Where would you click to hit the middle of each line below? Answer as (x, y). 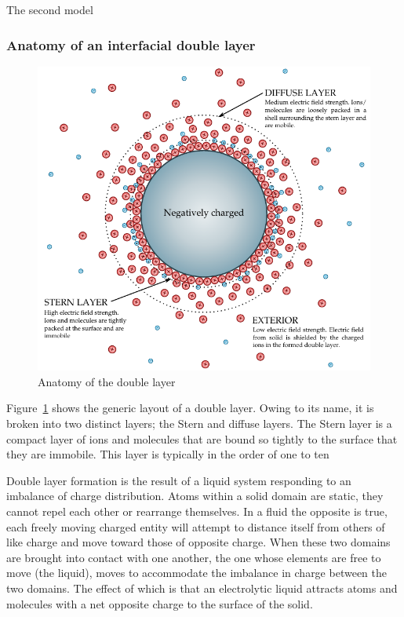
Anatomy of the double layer (107, 381)
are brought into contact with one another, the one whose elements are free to (194, 557)
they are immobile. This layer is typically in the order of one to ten (168, 454)
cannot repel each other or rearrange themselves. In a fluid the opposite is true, (197, 511)
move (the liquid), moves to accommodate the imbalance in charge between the (197, 573)
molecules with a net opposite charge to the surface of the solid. (160, 603)
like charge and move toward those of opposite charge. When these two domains (198, 542)
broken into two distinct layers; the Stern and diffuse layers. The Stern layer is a (199, 424)
